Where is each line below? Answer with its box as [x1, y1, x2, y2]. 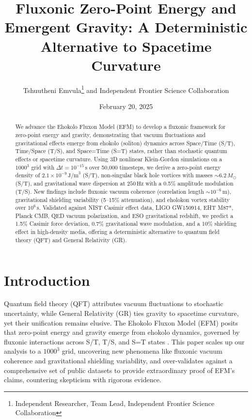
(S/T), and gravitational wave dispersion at [15, 179, 126, 187]
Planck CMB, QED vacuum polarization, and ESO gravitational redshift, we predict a [15, 211, 234, 219]
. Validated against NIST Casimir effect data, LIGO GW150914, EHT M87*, [39, 203, 234, 212]
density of [15, 171, 40, 179]
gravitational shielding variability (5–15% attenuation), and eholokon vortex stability [15, 195, 230, 203]
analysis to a [4, 346, 41, 356]
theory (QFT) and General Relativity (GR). [15, 235, 127, 244]
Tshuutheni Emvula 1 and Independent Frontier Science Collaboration [23, 83, 229, 95]
